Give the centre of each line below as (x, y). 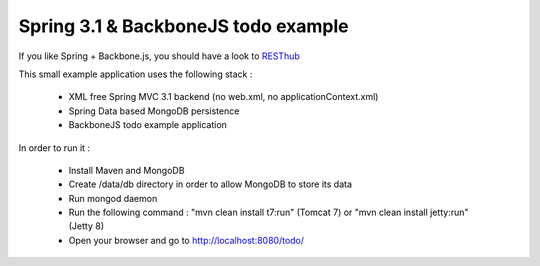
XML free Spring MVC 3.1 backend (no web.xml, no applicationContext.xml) (223, 97)
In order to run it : (54, 147)
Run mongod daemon (113, 198)
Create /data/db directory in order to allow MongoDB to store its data (210, 184)
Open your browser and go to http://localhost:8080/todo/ (186, 240)
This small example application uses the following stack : (135, 74)
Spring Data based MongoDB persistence (154, 111)
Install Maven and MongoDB (126, 170)
